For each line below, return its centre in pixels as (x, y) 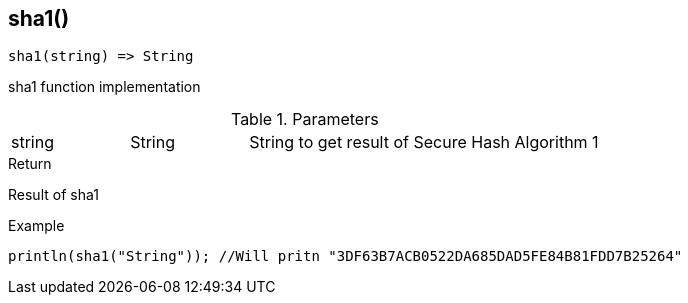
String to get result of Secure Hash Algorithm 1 (424, 142)
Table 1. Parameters (304, 119)
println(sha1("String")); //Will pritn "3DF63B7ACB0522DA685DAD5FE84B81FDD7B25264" (345, 256)
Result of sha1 (53, 195)
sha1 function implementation (104, 87)
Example (36, 226)
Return (30, 164)
